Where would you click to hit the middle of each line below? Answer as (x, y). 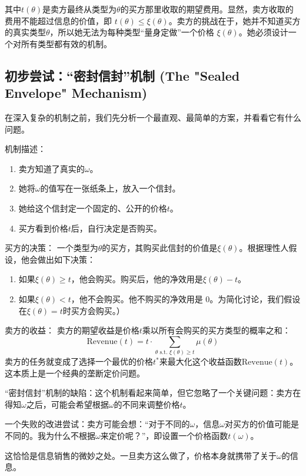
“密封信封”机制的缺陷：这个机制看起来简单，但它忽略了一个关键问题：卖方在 (153, 393)
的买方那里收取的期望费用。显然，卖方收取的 (207, 9)
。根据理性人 (264, 248)
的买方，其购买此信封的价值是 (160, 248)
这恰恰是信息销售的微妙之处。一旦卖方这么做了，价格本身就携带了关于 (141, 455)
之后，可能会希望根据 (67, 404)
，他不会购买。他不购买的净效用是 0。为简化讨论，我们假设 (186, 298)
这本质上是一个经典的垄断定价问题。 (75, 373)
